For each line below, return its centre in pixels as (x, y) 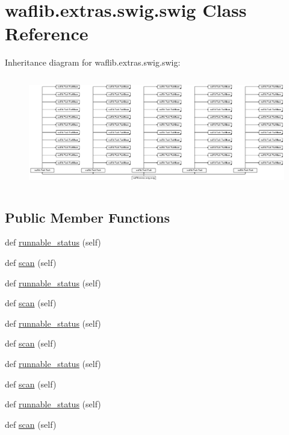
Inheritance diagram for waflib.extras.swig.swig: (93, 62)
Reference (47, 33)
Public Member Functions (87, 217)
